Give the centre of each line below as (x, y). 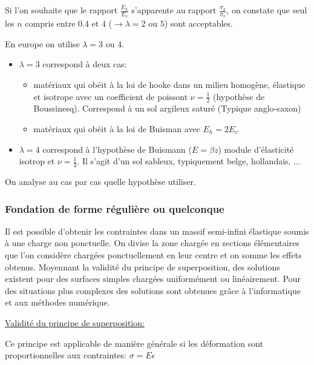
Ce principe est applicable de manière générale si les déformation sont (134, 343)
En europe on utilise (42, 43)
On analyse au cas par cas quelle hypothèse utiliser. (100, 182)
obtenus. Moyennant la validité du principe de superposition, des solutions (142, 266)
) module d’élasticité (256, 149)
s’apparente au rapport (174, 10)
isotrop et (37, 161)
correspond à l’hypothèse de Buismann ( (117, 149)
